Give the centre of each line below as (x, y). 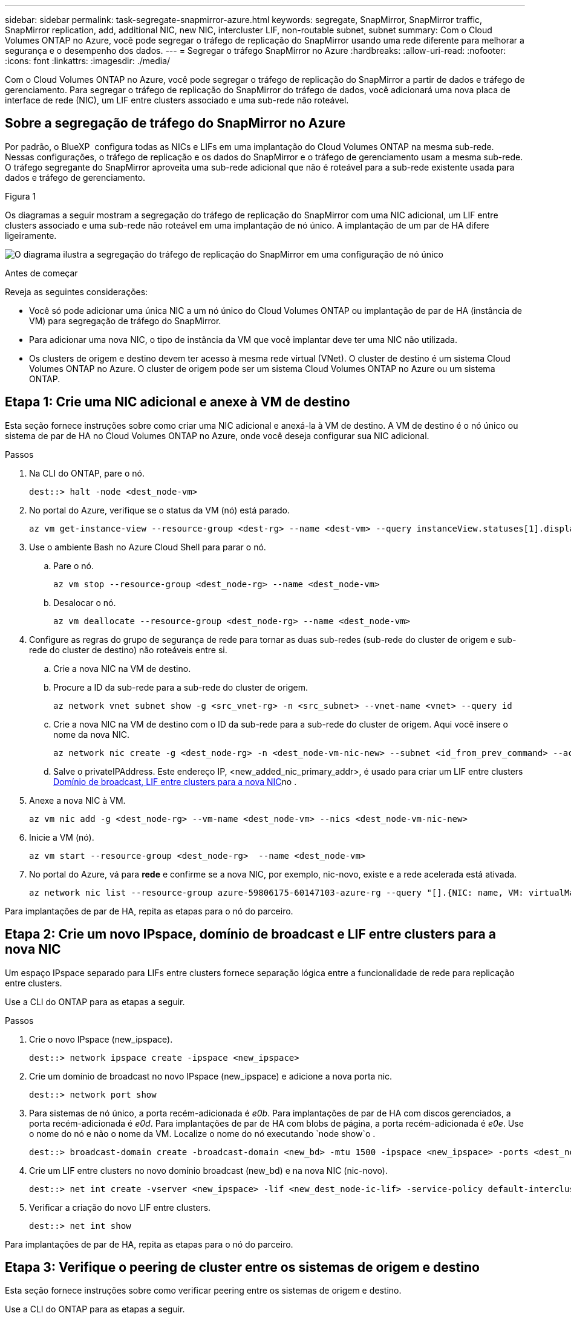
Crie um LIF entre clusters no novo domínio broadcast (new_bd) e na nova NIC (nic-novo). (208, 1170)
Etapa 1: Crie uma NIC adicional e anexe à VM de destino (178, 402)
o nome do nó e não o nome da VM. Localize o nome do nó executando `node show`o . (202, 1133)
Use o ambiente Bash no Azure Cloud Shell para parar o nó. (148, 547)
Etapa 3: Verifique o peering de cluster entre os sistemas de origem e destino (242, 1267)
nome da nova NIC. (91, 734)
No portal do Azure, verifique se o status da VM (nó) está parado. (159, 510)
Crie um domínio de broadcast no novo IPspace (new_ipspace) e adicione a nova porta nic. (211, 1076)
